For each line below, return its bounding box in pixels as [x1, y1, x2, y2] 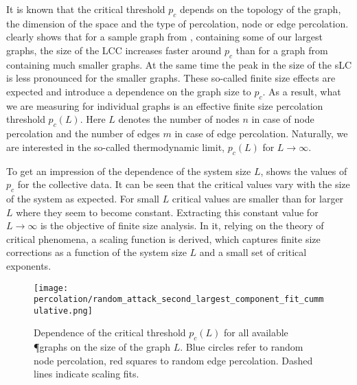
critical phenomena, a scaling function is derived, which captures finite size [6, 231, 321, 246]
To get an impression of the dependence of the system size [6, 163, 251, 178]
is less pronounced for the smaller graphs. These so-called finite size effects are [6, 71, 336, 85]
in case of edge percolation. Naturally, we [174, 126, 348, 141]
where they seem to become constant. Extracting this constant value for [16, 205, 319, 219]
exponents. [6, 258, 51, 272]
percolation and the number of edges [6, 126, 160, 141]
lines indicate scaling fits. [34, 366, 139, 381]
